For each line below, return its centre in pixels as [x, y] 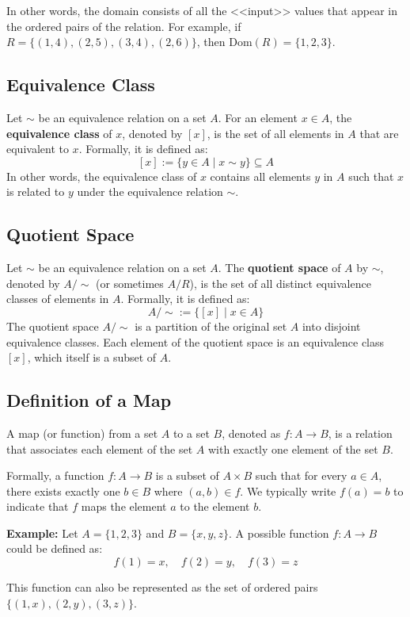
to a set [191, 433]
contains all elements [260, 176]
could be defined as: [55, 548]
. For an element [258, 117]
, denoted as [251, 433]
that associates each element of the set [100, 448]
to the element [215, 506]
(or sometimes [130, 283]
